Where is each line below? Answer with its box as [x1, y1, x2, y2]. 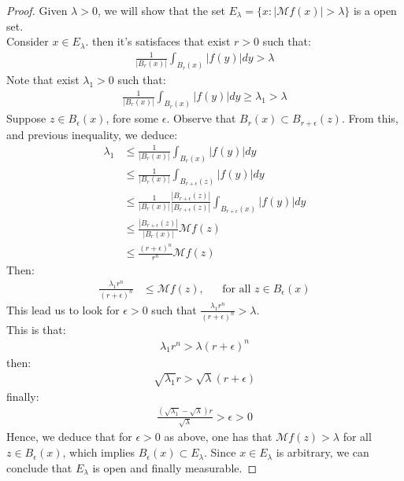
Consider [6, 33, 49, 50]
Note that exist [6, 72, 80, 88]
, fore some [106, 110, 159, 127]
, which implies [62, 444, 135, 461]
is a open [353, 2, 397, 18]
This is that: [6, 321, 66, 337]
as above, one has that [164, 428, 272, 445]
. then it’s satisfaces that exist [85, 33, 231, 50]
